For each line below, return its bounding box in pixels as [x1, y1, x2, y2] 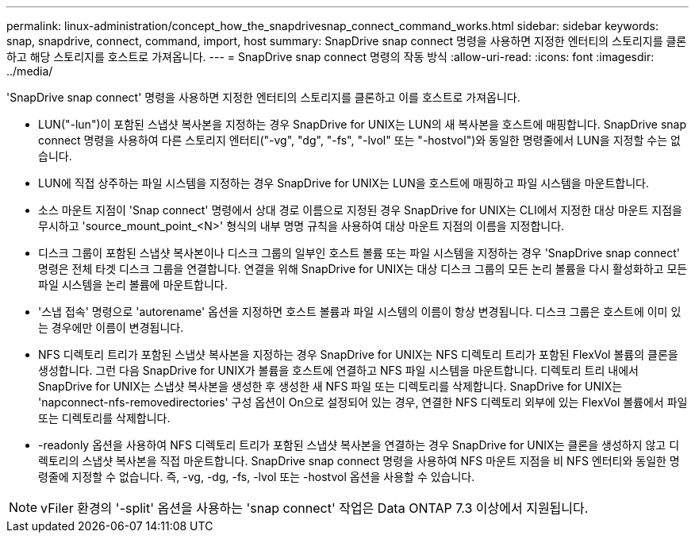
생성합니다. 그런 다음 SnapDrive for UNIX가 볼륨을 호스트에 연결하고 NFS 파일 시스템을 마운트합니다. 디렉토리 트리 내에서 [38, 364, 639, 377]
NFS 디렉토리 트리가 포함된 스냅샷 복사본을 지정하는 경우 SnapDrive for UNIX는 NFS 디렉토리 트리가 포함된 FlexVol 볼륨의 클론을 [38, 348, 678, 361]
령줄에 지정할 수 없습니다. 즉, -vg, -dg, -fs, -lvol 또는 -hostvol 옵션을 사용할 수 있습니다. [38, 470, 475, 483]
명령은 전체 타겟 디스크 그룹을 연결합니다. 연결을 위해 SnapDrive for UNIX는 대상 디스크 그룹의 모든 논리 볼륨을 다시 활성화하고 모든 [38, 262, 688, 275]
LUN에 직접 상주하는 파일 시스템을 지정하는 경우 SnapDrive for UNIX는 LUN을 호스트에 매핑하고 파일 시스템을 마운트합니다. [38, 176, 649, 190]
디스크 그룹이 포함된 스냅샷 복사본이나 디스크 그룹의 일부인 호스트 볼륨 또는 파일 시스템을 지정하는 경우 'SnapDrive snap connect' [38, 246, 681, 260]
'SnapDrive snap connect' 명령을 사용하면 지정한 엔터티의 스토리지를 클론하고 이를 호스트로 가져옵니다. [6, 90, 520, 104]
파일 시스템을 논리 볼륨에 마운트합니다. [38, 278, 228, 291]
